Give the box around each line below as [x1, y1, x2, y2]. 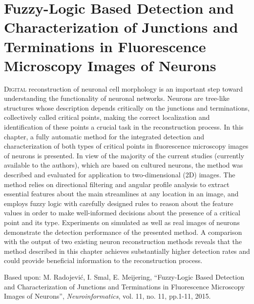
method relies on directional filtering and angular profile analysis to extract [4, 179, 230, 189]
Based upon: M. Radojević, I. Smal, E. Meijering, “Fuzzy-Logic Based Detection [4, 271, 244, 282]
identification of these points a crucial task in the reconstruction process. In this [4, 122, 244, 132]
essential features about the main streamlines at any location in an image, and [4, 189, 239, 199]
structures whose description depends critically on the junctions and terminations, [4, 102, 250, 113]
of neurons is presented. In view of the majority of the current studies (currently [4, 150, 244, 160]
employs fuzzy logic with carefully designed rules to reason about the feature [4, 198, 233, 208]
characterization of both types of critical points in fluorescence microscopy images [4, 141, 249, 151]
